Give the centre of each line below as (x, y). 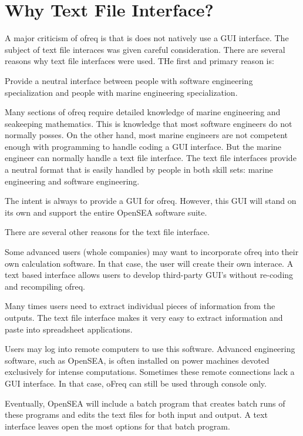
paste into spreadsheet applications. (69, 329)
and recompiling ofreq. (45, 286)
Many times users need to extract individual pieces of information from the (140, 306)
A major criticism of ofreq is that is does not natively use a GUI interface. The (147, 38)
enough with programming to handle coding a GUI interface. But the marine (143, 146)
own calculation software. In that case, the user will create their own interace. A (149, 263)
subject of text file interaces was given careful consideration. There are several (145, 49)
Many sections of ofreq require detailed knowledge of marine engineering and (143, 112)
